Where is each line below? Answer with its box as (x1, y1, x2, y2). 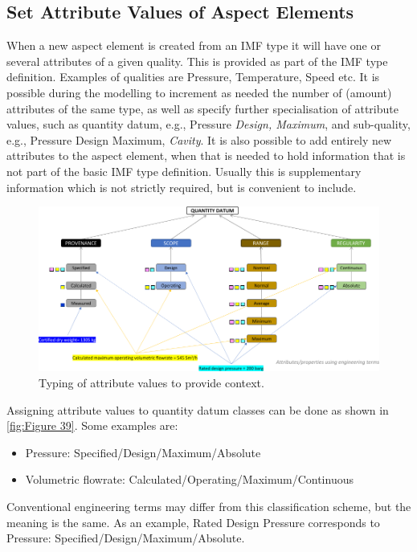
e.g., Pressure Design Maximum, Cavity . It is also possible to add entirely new (6, 131, 392, 148)
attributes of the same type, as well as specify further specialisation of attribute (6, 100, 399, 117)
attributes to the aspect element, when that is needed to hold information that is (6, 147, 406, 164)
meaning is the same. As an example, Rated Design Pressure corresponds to (6, 513, 380, 530)
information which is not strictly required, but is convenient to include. (6, 178, 357, 195)
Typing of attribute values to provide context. (39, 374, 264, 390)
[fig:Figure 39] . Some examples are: (6, 417, 178, 434)
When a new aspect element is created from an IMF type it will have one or (6, 37, 381, 54)
